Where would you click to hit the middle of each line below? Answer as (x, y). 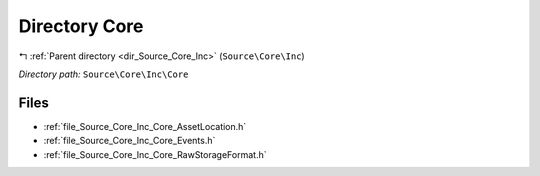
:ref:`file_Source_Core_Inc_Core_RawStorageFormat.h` (155, 154)
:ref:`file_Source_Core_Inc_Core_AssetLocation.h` (145, 126)
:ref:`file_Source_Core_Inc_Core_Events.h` (129, 141)
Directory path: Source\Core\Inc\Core (103, 74)
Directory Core (81, 26)
